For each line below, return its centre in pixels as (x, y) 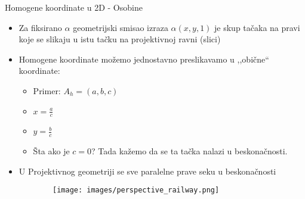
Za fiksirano (40, 27)
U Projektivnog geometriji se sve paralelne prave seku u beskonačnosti (147, 171)
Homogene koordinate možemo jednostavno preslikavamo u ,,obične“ (144, 59)
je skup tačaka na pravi (257, 27)
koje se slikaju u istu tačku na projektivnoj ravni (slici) (120, 39)
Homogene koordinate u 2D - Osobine (74, 7)
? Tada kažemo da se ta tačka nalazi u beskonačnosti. (190, 151)
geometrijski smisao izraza (121, 27)
